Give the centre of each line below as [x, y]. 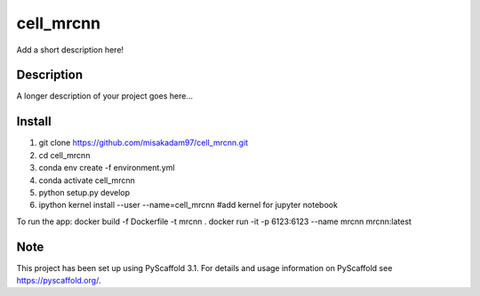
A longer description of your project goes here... [104, 96]
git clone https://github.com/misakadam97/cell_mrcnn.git [144, 143]
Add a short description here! [70, 50]
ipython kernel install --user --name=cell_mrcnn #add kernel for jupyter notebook [188, 205]
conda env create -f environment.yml [107, 168]
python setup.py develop [84, 192]
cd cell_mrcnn [64, 155]
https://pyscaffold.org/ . [59, 280]
